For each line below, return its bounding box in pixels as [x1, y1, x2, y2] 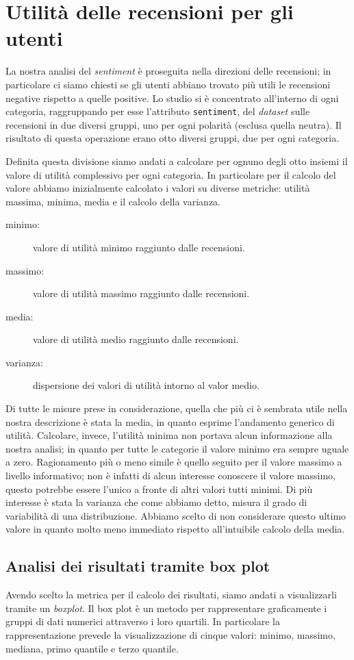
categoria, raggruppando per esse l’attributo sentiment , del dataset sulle [5, 104, 310, 118]
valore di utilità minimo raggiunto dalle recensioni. [33, 240, 245, 254]
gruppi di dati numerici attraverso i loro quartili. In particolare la [5, 614, 281, 629]
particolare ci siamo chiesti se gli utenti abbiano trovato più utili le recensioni [5, 77, 331, 91]
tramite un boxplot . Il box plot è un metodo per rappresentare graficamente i [5, 600, 327, 615]
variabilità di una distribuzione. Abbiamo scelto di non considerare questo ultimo [5, 508, 346, 522]
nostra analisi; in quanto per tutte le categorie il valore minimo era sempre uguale [5, 441, 349, 455]
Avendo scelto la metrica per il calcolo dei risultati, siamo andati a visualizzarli [5, 587, 337, 602]
